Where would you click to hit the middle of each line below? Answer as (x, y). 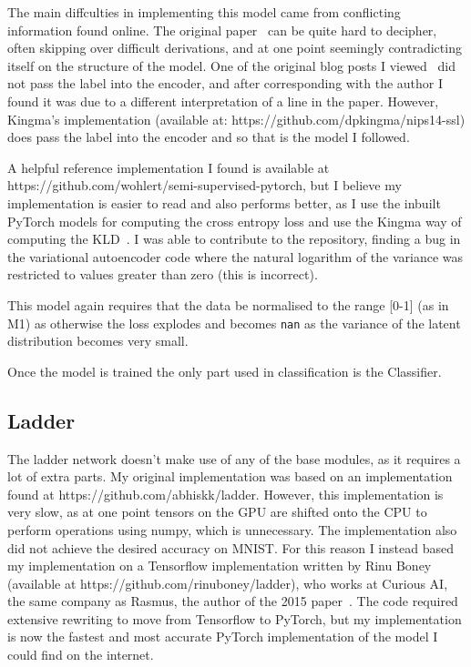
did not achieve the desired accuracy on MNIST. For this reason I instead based (230, 547)
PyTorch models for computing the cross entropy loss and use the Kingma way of (235, 221)
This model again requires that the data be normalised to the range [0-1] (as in (228, 304)
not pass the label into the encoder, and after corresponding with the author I (225, 83)
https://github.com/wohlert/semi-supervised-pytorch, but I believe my (205, 185)
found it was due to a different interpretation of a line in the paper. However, (223, 101)
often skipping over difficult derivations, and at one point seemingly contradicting (235, 48)
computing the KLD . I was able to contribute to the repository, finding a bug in (234, 239)
